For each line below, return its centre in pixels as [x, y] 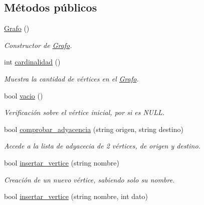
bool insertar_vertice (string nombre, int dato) [76, 196]
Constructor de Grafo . [38, 45]
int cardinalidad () [32, 62]
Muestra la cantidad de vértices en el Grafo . [71, 78]
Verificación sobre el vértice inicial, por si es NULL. [84, 112]
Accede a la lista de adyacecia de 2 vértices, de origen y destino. [102, 146]
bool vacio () [24, 95]
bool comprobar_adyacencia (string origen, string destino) [94, 129]
